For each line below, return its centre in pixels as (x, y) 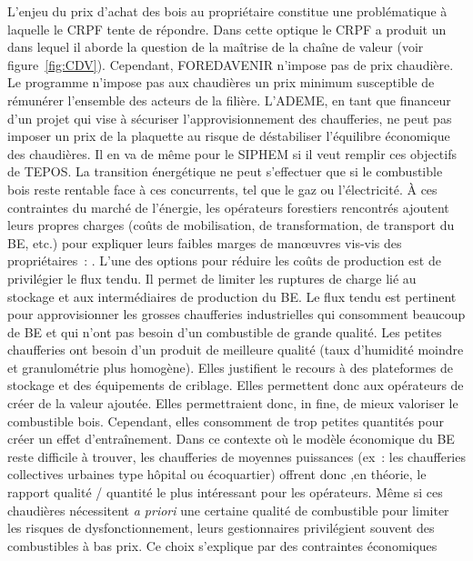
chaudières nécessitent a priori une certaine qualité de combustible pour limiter (228, 510)
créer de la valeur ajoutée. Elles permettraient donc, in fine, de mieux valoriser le (233, 403)
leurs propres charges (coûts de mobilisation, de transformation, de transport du (231, 225)
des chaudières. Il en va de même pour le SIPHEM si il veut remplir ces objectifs (232, 153)
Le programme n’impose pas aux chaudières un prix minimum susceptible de (221, 82)
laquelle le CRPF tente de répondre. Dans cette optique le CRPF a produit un (227, 29)
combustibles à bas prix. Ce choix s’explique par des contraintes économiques (222, 545)
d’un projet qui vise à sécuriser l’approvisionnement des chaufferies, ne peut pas (230, 118)
